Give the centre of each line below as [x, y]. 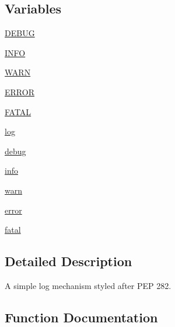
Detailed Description [69, 261]
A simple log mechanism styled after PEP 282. [88, 285]
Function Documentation [81, 317]
